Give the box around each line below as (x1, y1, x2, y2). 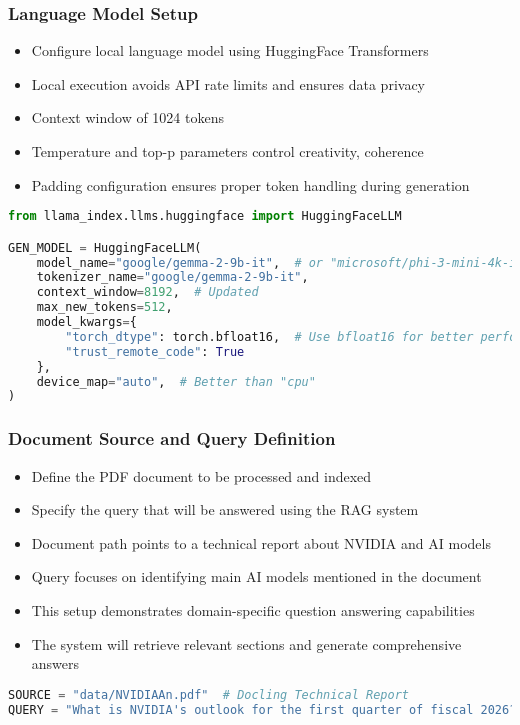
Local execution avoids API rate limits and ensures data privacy (31, 73, 425, 94)
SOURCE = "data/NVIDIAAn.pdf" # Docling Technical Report (8, 687, 409, 702)
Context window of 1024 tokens (31, 107, 224, 128)
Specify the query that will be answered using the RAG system (31, 499, 419, 520)
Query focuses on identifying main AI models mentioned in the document (31, 566, 482, 587)
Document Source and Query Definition (8, 426, 336, 451)
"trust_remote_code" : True (65, 344, 245, 359)
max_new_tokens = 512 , (36, 300, 173, 315)
